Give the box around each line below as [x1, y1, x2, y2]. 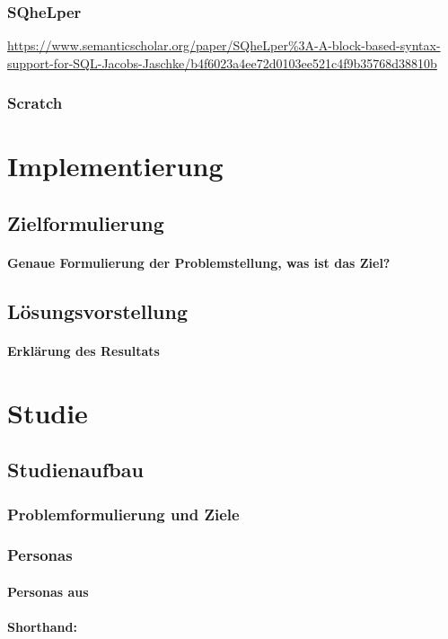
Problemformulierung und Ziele [7, 502, 240, 525]
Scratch [7, 92, 63, 114]
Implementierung [7, 147, 224, 184]
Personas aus [7, 582, 89, 600]
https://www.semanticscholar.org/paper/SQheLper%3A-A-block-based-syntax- [7, 36, 441, 55]
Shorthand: [7, 617, 77, 636]
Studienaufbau [7, 456, 144, 484]
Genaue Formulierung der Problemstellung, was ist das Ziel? [7, 253, 391, 271]
